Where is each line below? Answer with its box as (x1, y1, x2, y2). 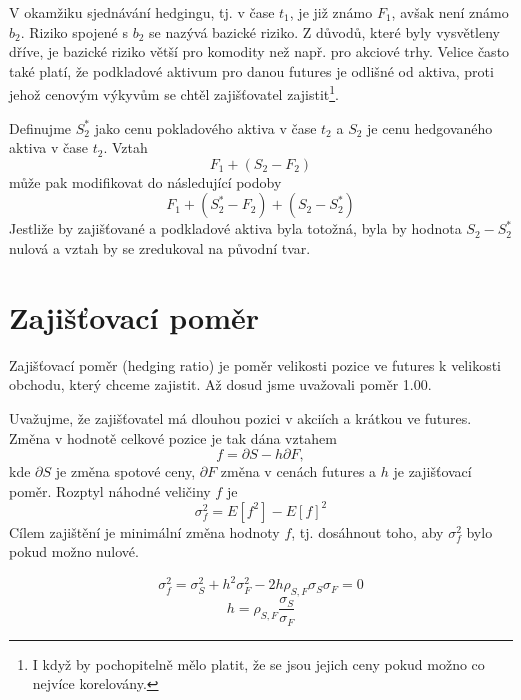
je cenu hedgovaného (367, 117, 493, 138)
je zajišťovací (393, 461, 472, 482)
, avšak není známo (391, 2, 509, 22)
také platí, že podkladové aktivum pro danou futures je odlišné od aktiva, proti (9, 60, 494, 81)
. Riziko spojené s (20, 21, 128, 42)
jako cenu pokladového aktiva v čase (94, 117, 317, 138)
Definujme (9, 117, 72, 138)
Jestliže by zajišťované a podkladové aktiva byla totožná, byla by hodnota (9, 218, 462, 239)
